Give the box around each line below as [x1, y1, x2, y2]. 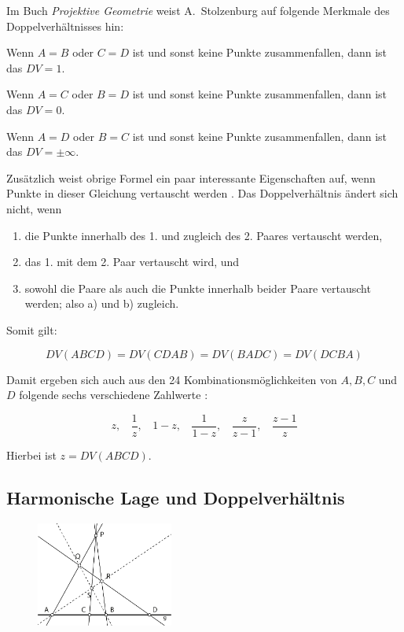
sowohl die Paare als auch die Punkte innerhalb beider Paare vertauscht [24, 279, 371, 296]
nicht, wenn [6, 200, 62, 216]
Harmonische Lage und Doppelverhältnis [6, 485, 345, 509]
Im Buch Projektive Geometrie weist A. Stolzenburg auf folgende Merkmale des [6, 2, 390, 18]
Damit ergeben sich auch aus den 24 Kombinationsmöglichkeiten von [6, 371, 337, 387]
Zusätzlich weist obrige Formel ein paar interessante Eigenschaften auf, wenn [6, 169, 376, 186]
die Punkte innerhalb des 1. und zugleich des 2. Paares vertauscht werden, [24, 227, 383, 243]
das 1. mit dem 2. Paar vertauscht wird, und [24, 253, 240, 270]
